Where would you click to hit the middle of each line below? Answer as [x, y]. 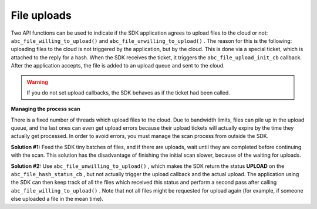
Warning [37, 82]
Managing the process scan [45, 109]
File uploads [41, 15]
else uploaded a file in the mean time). [57, 199]
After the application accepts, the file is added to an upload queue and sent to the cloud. [118, 66]
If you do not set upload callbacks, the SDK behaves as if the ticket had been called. [128, 92]
